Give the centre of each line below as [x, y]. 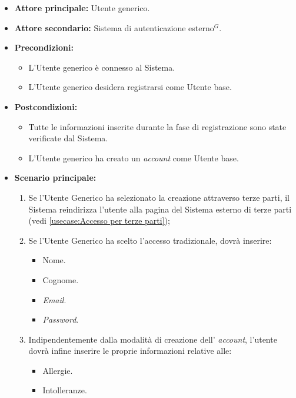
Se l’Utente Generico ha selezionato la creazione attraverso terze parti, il [159, 197]
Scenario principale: [55, 178]
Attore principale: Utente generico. [82, 8]
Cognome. [61, 279]
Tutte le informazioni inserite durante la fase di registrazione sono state [157, 126]
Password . [61, 319]
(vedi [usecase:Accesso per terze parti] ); [99, 220]
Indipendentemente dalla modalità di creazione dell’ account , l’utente [153, 339]
